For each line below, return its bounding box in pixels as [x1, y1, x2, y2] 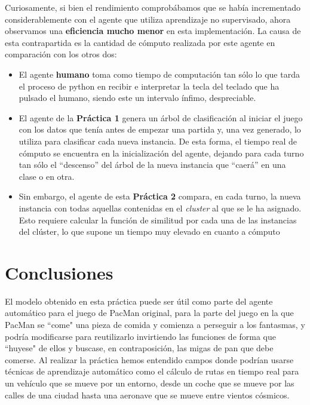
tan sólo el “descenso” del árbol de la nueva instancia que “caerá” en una [19, 158, 286, 171]
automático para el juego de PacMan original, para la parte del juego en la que [5, 306, 294, 319]
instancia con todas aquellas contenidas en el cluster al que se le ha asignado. [19, 201, 302, 214]
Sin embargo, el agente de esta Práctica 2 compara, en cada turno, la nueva [19, 190, 301, 202]
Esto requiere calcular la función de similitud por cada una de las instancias [19, 213, 297, 226]
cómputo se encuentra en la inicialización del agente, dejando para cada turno [19, 146, 304, 159]
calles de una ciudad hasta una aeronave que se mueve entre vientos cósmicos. [5, 388, 290, 401]
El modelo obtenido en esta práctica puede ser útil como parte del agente [5, 294, 273, 307]
